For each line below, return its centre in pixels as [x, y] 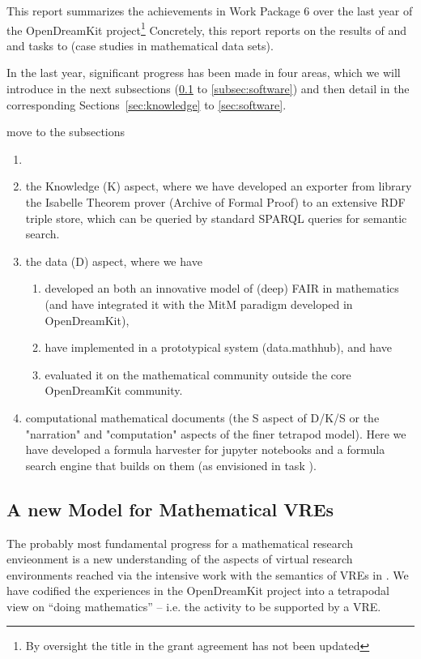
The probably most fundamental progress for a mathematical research [180, 543]
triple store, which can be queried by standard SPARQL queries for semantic [216, 218]
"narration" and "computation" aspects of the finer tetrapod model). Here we [216, 433]
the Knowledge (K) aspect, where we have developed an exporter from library [219, 186]
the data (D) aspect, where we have [114, 261]
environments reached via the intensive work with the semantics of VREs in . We [208, 574]
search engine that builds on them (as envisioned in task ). [171, 465]
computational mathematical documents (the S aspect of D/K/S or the [202, 417]
